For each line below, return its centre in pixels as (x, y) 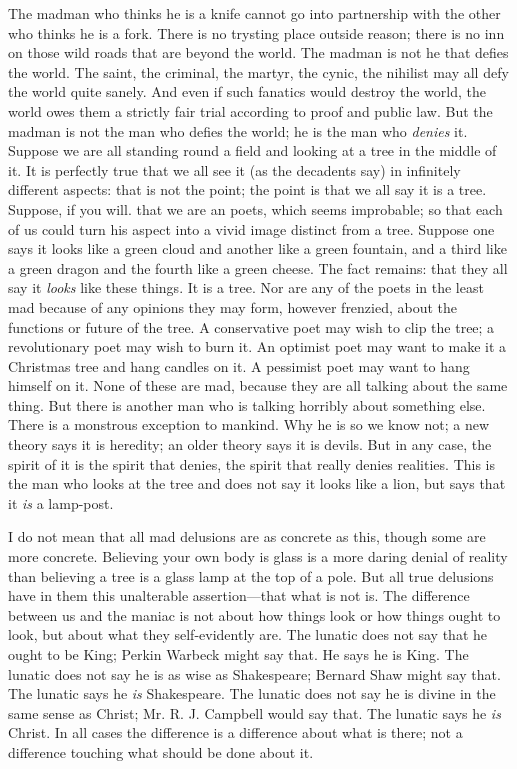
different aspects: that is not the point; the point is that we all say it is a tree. (247, 189)
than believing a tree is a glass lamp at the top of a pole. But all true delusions (251, 575)
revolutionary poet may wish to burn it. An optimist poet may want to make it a (257, 346)
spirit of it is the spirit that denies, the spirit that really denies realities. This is (252, 463)
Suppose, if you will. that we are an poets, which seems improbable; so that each (255, 208)
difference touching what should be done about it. (161, 751)
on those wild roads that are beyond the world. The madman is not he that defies (258, 52)
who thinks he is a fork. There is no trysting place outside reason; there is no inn (256, 32)
